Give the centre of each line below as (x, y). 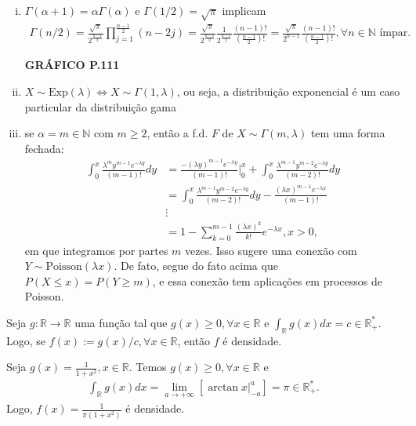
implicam (244, 10)
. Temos (148, 367)
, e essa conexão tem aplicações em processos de (267, 280)
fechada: (44, 148)
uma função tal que (121, 322)
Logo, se (26, 340)
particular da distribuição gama (100, 106)
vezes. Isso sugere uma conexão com (271, 250)
